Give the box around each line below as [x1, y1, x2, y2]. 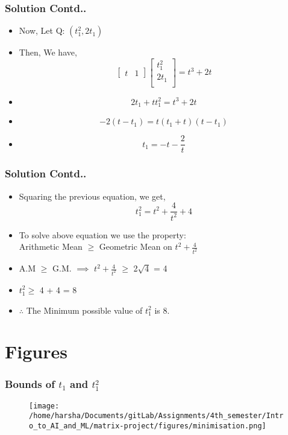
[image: [29, 401, 60, 410]
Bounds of [5, 376, 55, 392]
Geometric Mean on [99, 240, 172, 253]
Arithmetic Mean [19, 240, 83, 253]
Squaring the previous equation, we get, [19, 189, 166, 202]
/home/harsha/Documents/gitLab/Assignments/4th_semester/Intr [29, 411, 284, 421]
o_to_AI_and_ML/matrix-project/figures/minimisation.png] [29, 422, 266, 431]
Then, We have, [19, 46, 77, 59]
